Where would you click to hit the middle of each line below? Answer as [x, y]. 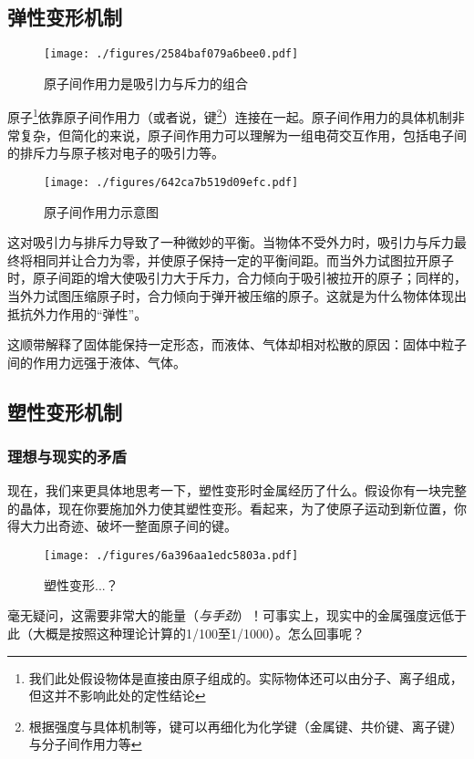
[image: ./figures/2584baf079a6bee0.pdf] [171, 54]
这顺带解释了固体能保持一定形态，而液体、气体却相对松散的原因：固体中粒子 [237, 344]
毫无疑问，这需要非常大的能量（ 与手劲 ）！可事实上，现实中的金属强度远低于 [237, 615]
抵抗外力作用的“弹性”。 [77, 313]
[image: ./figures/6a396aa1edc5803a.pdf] [171, 556]
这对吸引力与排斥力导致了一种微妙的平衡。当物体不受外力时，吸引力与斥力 [231, 242]
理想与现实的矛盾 [67, 456]
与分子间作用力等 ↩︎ [85, 744]
